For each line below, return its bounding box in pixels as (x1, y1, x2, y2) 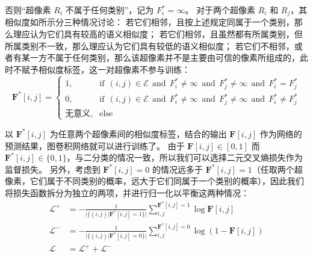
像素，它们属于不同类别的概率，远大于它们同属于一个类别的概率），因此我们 (5, 175, 304, 187)
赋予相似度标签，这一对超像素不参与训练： (21, 63, 190, 75)
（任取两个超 (252, 163, 303, 175)
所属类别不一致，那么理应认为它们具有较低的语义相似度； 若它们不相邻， (5, 39, 294, 52)
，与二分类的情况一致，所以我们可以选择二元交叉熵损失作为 (66, 151, 303, 164)
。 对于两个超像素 (185, 4, 256, 16)
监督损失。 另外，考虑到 (5, 163, 101, 175)
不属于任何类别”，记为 (65, 4, 154, 16)
